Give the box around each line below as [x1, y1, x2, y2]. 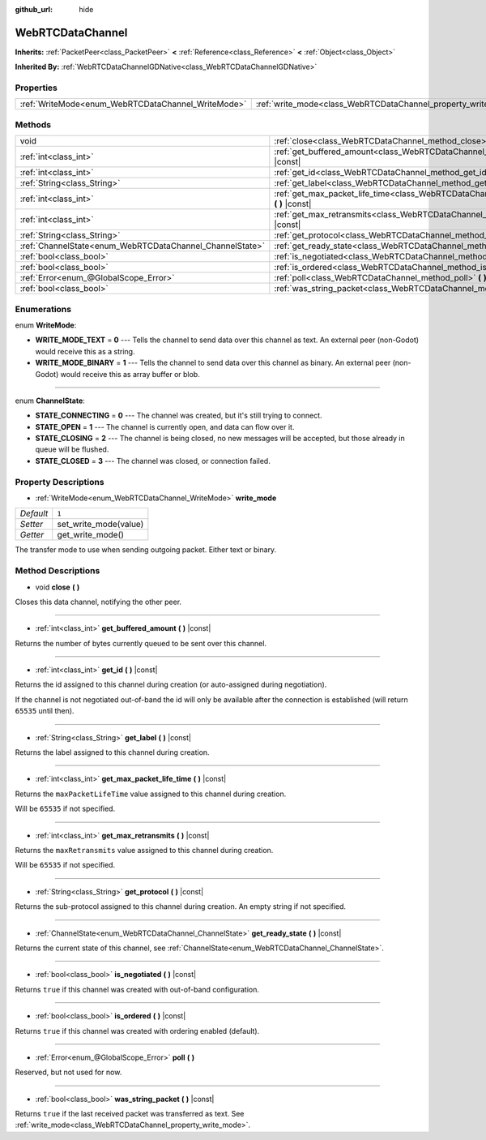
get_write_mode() [57, 529, 125, 541]
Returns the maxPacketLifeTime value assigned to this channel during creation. [15, 789, 287, 799]
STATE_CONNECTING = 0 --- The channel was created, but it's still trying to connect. [35, 410, 323, 421]
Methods [15, 118, 52, 130]
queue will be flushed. [35, 444, 109, 454]
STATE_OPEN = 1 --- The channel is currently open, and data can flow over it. [35, 422, 295, 431]
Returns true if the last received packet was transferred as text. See [15, 1109, 245, 1119]
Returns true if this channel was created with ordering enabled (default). [15, 1026, 260, 1035]
